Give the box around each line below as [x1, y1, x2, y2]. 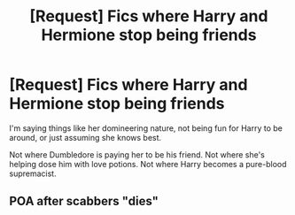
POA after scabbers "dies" [9, 194, 159, 209]
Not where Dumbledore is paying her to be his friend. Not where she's [9, 149, 266, 160]
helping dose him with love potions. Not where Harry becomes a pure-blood [9, 158, 287, 169]
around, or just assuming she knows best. [9, 132, 162, 142]
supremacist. [9, 168, 57, 179]
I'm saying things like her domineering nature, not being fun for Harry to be [9, 122, 283, 134]
